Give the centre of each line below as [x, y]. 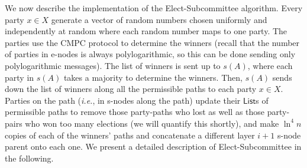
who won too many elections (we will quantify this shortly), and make [152, 123]
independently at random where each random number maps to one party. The [146, 31]
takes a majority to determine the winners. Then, [153, 77]
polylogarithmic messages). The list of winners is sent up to [113, 65]
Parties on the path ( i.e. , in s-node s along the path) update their [123, 100]
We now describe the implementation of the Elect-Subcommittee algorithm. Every [154, 8]
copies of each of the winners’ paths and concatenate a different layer [130, 135]
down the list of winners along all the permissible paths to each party [131, 89]
